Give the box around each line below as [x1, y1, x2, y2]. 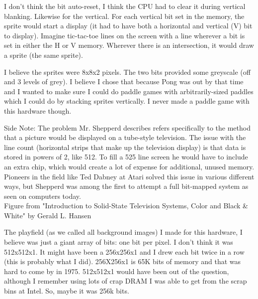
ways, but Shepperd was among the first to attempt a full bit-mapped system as [4, 181, 249, 191]
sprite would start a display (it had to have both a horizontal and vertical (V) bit [4, 20, 253, 31]
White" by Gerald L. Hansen [4, 210, 91, 220]
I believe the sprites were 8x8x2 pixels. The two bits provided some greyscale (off [4, 66, 251, 77]
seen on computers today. [4, 190, 81, 201]
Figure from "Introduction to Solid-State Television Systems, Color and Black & [4, 200, 248, 211]
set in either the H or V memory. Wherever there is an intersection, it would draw [4, 40, 254, 50]
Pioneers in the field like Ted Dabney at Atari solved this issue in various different [4, 171, 255, 181]
